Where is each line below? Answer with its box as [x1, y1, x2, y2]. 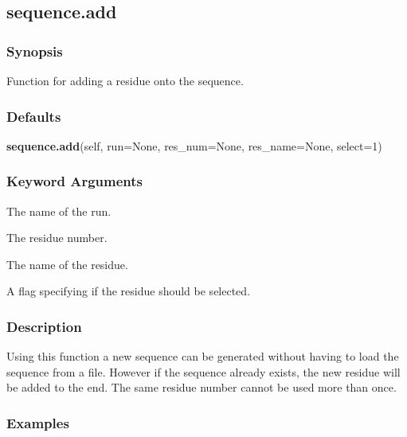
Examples [6, 412, 69, 432]
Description [6, 316, 82, 336]
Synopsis [6, 41, 63, 60]
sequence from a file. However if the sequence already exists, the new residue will [6, 363, 401, 380]
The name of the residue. [6, 256, 128, 272]
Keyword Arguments [6, 171, 143, 191]
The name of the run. [6, 202, 112, 219]
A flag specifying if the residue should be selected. [6, 283, 251, 299]
